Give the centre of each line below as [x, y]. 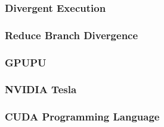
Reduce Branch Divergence [72, 35]
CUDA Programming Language [82, 117]
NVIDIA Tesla [41, 89]
